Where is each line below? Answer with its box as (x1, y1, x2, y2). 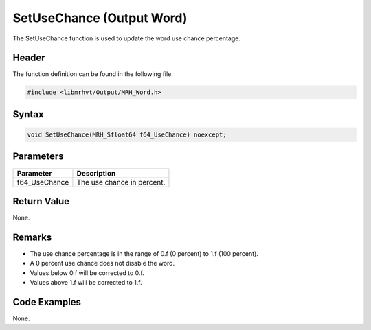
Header (12, 52, 45, 64)
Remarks (12, 231, 52, 243)
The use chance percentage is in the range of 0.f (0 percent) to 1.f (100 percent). (30, 249, 259, 257)
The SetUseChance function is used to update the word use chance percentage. (12, 34, 240, 43)
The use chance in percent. (76, 177, 166, 187)
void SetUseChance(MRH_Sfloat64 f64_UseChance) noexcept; (27, 131, 227, 139)
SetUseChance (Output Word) (12, 10, 188, 25)
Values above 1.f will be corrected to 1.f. (30, 279, 142, 287)
